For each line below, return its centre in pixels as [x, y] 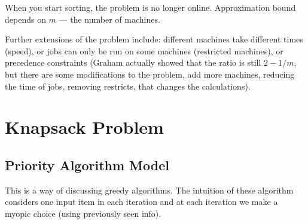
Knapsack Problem [84, 127]
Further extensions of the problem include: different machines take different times [154, 39]
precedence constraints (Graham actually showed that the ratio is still [133, 62]
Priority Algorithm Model [87, 165]
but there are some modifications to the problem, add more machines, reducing [150, 74]
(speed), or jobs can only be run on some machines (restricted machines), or [144, 50]
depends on [25, 19]
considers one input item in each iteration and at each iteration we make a [141, 202]
